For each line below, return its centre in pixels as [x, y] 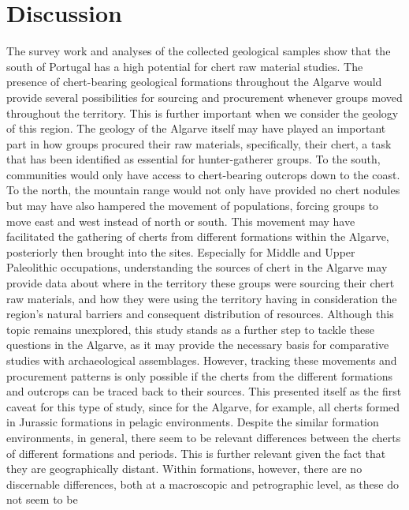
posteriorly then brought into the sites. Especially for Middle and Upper [181, 251]
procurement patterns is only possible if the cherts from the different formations [199, 375]
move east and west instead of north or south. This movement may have [181, 221]
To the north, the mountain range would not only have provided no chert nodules [203, 190]
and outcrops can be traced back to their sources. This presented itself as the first [204, 391]
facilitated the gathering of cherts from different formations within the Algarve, [198, 236]
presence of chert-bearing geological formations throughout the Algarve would [194, 82]
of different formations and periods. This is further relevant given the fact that [196, 453]
